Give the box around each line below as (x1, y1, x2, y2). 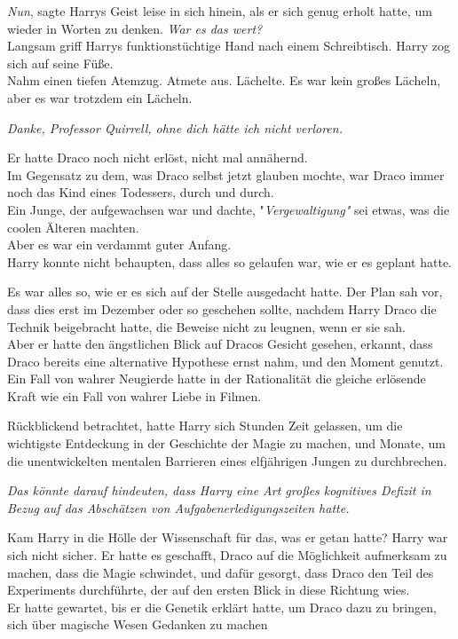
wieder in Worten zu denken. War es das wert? (7, 19, 263, 37)
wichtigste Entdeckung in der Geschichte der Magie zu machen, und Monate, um (7, 434, 446, 453)
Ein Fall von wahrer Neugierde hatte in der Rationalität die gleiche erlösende (7, 369, 426, 388)
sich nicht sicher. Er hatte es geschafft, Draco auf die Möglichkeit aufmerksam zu (7, 546, 447, 564)
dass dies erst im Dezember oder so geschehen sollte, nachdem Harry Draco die (7, 299, 437, 318)
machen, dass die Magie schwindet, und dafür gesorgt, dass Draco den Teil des (7, 563, 434, 581)
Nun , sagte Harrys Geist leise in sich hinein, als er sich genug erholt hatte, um (7, 2, 432, 20)
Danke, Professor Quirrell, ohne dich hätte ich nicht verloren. (7, 118, 343, 137)
